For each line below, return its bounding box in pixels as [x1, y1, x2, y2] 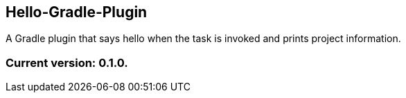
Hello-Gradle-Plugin [6, 3, 148, 21]
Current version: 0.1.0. [6, 55, 128, 70]
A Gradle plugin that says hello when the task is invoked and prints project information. [6, 32, 401, 45]
